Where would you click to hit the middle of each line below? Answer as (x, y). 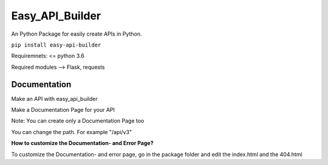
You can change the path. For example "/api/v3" (72, 132)
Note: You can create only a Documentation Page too (78, 121)
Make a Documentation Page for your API (63, 110)
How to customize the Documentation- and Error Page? (83, 143)
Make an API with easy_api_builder (55, 99)
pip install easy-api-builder (56, 45)
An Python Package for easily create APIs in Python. (77, 34)
